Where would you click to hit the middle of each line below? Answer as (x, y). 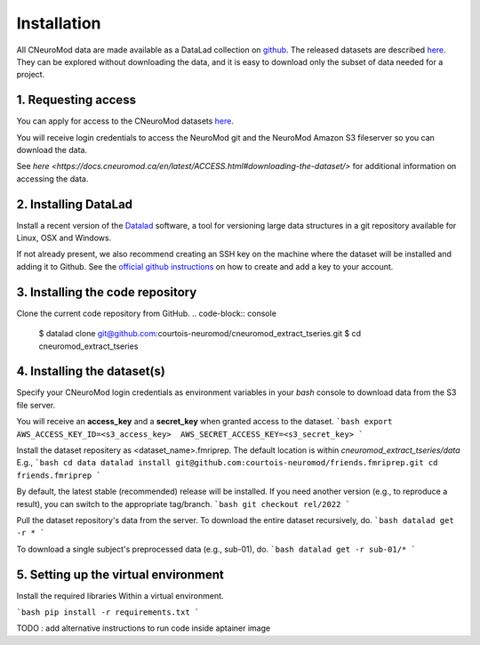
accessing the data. (52, 179)
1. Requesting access (76, 100)
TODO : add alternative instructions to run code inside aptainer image (144, 628)
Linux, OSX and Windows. (64, 238)
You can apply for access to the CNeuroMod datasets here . (125, 121)
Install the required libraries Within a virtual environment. (120, 595)
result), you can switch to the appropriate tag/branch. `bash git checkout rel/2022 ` (184, 504)
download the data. (52, 150)
